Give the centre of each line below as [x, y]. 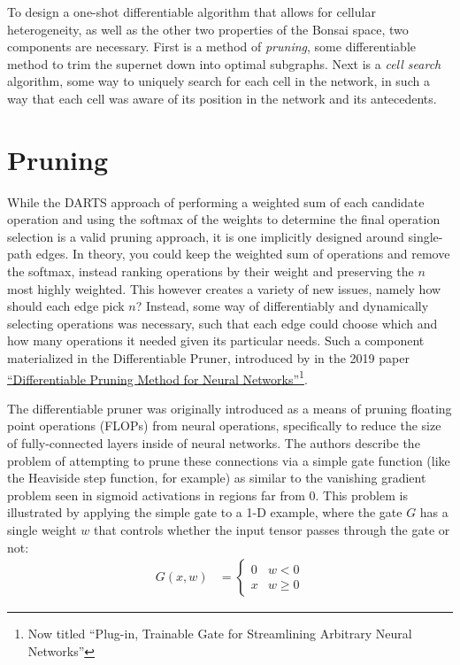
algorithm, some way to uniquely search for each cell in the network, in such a [218, 81]
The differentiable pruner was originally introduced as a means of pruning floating [230, 408]
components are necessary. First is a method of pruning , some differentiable [212, 46]
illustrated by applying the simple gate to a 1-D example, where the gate [205, 512]
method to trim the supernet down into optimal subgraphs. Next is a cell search [224, 63]
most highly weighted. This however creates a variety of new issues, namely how [224, 288]
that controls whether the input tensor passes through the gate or [272, 530]
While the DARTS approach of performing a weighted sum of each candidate [216, 201]
